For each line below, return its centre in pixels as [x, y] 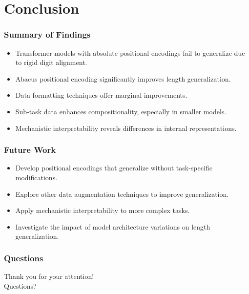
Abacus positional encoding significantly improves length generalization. [123, 78]
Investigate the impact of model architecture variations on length [113, 226]
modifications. [36, 177]
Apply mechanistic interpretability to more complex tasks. [103, 210]
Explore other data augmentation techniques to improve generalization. [122, 194]
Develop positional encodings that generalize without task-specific [114, 168]
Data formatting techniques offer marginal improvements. [101, 95]
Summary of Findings [47, 34]
